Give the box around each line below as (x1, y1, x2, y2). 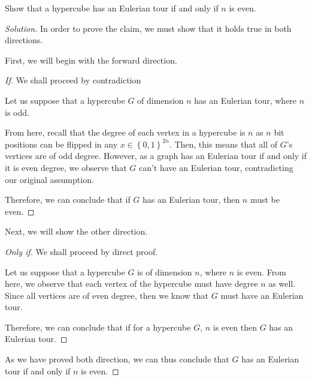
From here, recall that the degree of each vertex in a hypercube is (5, 126, 246, 139)
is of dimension (137, 265, 192, 278)
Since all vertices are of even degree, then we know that (5, 289, 209, 301)
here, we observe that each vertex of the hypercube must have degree (5, 277, 258, 290)
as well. (268, 277, 296, 290)
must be (250, 193, 280, 206)
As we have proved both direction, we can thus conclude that (5, 353, 229, 365)
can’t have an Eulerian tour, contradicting (138, 161, 293, 173)
